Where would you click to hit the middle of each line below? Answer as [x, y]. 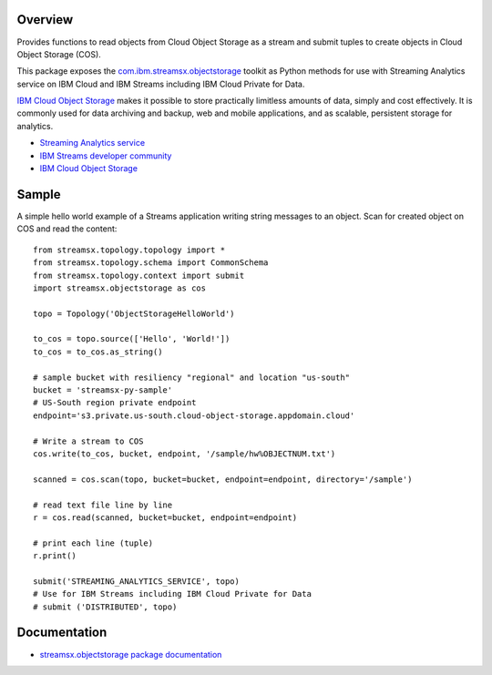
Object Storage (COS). [59, 54]
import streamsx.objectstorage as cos [120, 288]
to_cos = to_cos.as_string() [98, 352]
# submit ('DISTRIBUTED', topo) [105, 607]
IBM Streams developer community [106, 156]
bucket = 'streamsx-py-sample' [103, 390]
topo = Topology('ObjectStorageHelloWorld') [134, 313]
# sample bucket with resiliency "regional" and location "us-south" [192, 377]
